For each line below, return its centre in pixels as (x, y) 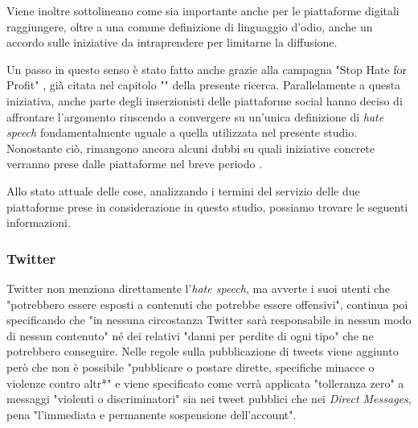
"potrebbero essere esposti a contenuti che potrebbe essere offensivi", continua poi (207, 304)
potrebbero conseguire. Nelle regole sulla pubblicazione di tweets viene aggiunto (203, 351)
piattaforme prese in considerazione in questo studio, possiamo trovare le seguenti (207, 206)
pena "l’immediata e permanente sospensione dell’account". (152, 414)
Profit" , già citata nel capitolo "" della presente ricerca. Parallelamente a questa (204, 85)
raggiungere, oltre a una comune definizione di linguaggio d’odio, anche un (190, 26)
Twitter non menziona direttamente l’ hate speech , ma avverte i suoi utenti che (198, 288)
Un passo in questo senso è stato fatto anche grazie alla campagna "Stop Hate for (207, 69)
